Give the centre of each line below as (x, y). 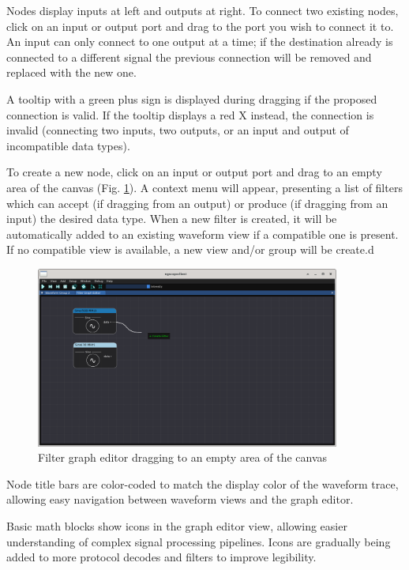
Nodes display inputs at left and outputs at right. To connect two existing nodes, (203, 10)
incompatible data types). (68, 145)
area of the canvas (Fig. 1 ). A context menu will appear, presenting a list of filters (204, 187)
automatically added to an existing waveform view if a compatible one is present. (203, 234)
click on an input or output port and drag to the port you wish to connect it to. (200, 26)
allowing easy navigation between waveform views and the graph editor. (180, 499)
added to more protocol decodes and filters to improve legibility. (161, 557)
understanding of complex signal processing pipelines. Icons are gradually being (199, 541)
